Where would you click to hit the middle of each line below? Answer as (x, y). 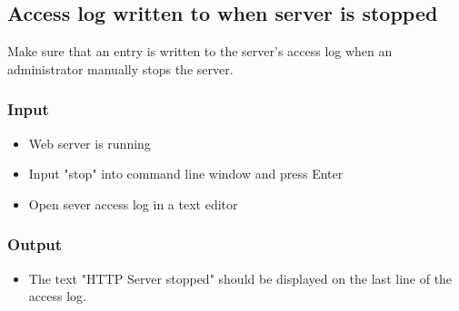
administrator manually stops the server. (120, 68)
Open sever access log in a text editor (133, 204)
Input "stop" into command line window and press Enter (186, 174)
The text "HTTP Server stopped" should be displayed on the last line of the (240, 278)
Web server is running (90, 143)
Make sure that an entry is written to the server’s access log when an (200, 51)
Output (35, 244)
